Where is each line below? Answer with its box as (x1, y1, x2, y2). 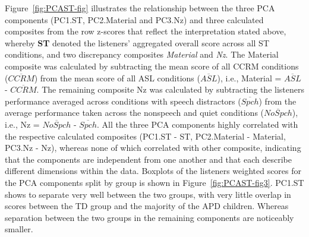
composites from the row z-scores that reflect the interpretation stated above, (5, 25, 286, 37)
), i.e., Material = (217, 71, 282, 84)
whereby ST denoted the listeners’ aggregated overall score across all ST (5, 36, 270, 49)
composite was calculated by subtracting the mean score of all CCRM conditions (5, 59, 299, 72)
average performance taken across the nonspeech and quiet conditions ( (5, 106, 264, 119)
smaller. (5, 223, 33, 235)
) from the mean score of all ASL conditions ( (34, 71, 200, 84)
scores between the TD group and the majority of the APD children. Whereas (5, 200, 289, 212)
